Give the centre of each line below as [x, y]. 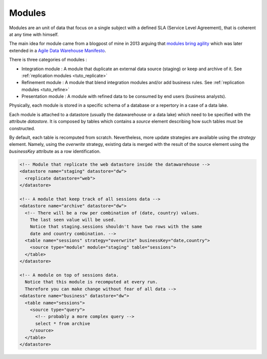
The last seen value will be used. [73, 220]
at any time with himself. [34, 34]
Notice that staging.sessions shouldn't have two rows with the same [116, 227]
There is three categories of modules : [48, 60]
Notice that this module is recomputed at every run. [91, 282]
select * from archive [63, 323]
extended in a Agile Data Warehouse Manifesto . [58, 50]
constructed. [22, 128]
